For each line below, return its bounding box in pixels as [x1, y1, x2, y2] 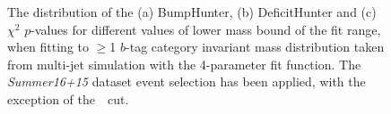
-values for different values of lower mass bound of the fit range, [30, 20, 381, 38]
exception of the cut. [7, 89, 129, 108]
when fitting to [7, 37, 90, 56]
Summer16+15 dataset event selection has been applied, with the [7, 72, 366, 91]
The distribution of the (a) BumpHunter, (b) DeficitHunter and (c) [7, 3, 377, 20]
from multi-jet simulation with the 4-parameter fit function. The [7, 54, 361, 73]
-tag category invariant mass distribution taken [126, 37, 385, 56]
